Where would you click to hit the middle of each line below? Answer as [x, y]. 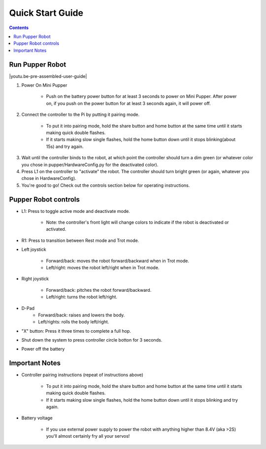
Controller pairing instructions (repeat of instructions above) [83, 375]
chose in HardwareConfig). [49, 178]
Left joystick [34, 249]
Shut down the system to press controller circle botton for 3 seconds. [92, 340]
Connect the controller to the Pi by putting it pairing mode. [81, 115]
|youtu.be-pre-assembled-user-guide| [48, 76]
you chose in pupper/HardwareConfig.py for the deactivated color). [90, 165]
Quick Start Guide [46, 13]
